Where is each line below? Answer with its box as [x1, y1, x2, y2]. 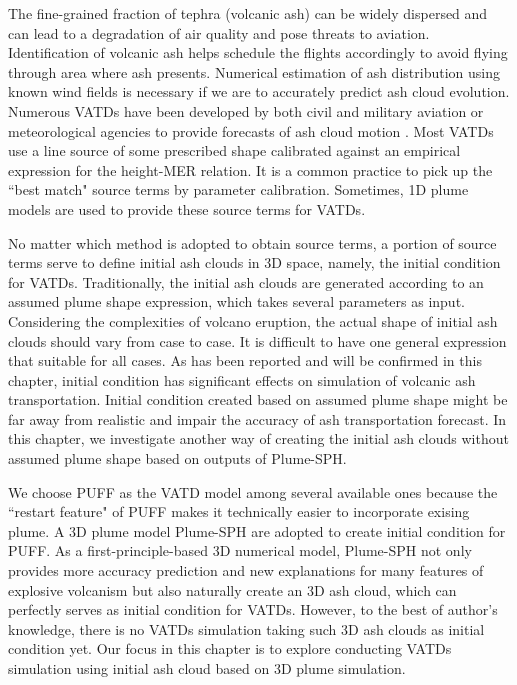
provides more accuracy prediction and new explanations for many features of [8, 560, 484, 581]
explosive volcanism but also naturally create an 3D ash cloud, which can [8, 579, 457, 600]
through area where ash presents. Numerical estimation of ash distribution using [8, 61, 500, 82]
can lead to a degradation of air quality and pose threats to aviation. [8, 22, 430, 43]
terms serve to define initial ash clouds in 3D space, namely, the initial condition [8, 252, 501, 273]
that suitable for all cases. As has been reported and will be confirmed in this [8, 350, 482, 371]
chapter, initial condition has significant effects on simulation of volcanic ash [8, 369, 476, 390]
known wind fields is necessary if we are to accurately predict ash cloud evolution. [8, 81, 510, 102]
